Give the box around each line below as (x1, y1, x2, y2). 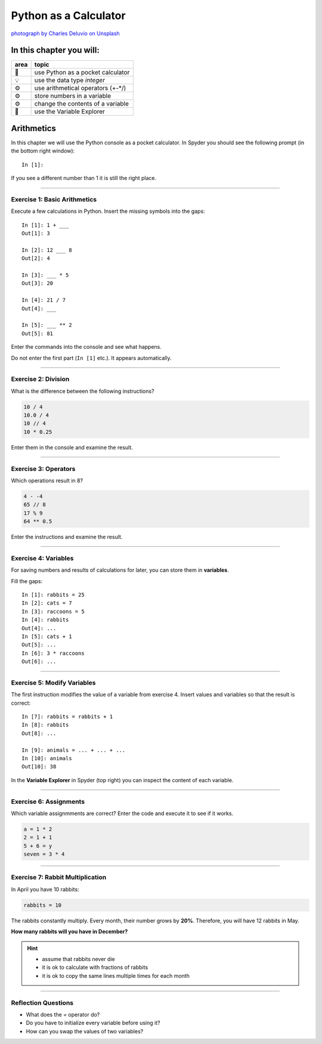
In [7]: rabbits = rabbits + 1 (21, 713, 113, 720)
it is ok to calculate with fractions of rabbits (42, 964, 148, 971)
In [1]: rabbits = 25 (21, 591, 85, 599)
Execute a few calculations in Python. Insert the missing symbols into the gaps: (11, 207, 205, 215)
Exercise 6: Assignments (11, 797, 85, 806)
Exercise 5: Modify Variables (11, 679, 96, 687)
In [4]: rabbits (21, 617, 69, 623)
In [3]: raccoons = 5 (21, 608, 85, 615)
